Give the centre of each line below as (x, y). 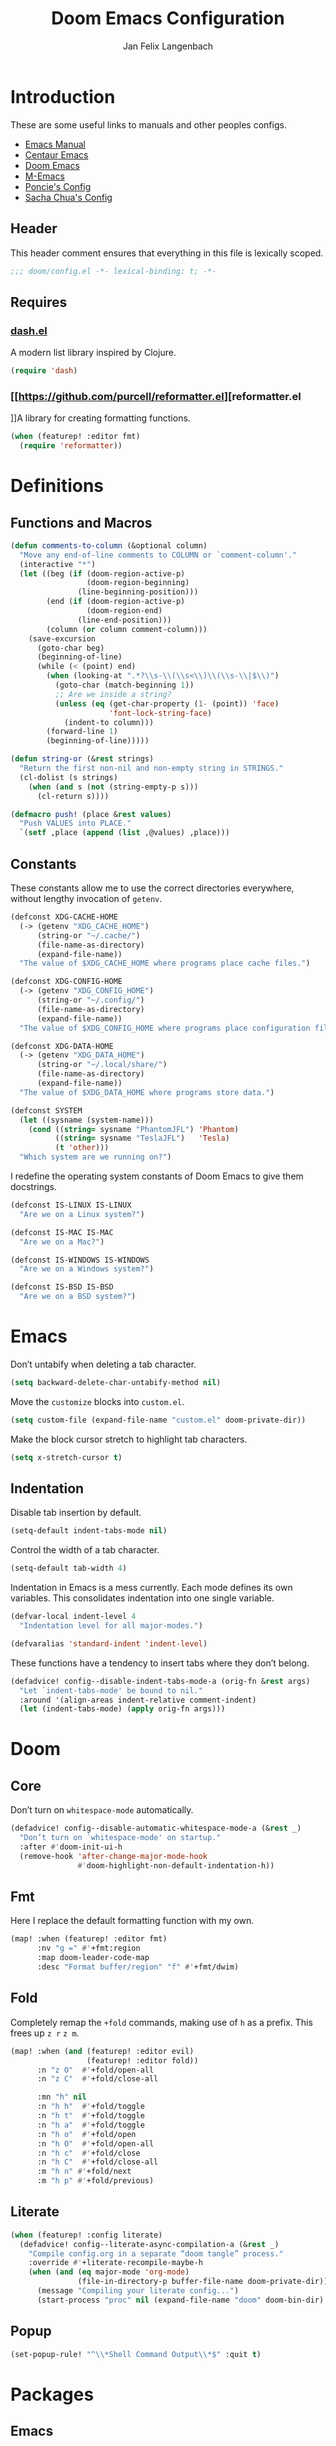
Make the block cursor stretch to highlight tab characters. (129, 1439)
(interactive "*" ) (58, 564)
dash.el (29, 330)
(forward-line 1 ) (82, 732)
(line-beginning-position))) (138, 592)
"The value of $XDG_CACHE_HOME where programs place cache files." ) (165, 963)
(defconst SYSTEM (46, 1110)
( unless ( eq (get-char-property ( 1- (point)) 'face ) (167, 703)
